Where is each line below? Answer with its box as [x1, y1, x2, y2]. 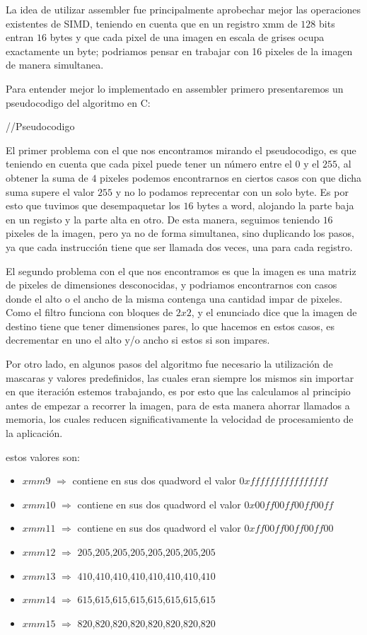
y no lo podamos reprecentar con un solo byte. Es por [115, 184, 349, 199]
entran [6, 30, 34, 45]
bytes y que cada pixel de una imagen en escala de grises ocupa [49, 30, 325, 45]
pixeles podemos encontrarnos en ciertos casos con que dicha [100, 170, 362, 185]
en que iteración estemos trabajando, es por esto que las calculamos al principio [6, 384, 351, 399]
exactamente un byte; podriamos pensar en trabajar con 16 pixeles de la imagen [6, 43, 353, 58]
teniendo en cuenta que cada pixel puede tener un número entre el [6, 156, 292, 171]
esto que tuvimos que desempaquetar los [6, 198, 180, 213]
